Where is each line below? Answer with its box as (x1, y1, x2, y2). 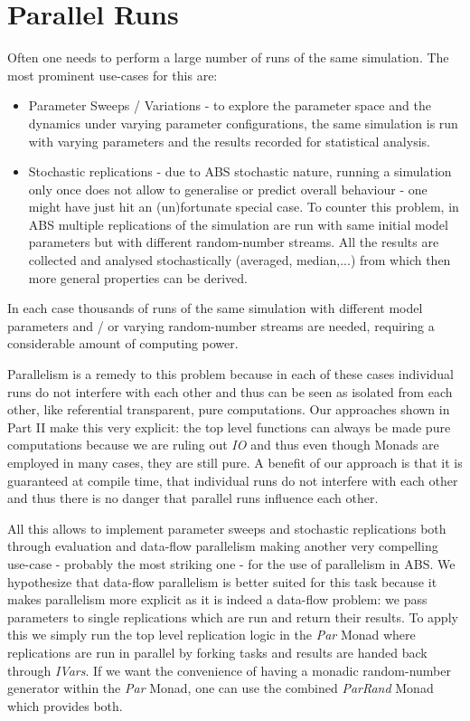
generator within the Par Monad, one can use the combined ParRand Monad (7, 678, 434, 697)
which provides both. (7, 696, 123, 715)
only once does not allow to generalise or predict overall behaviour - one (28, 179, 428, 198)
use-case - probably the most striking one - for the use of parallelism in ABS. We (7, 554, 456, 573)
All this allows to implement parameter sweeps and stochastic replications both (7, 518, 446, 537)
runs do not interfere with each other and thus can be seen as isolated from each (7, 382, 453, 401)
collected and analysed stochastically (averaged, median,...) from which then (28, 251, 451, 270)
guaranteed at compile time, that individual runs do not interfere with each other (7, 470, 458, 489)
